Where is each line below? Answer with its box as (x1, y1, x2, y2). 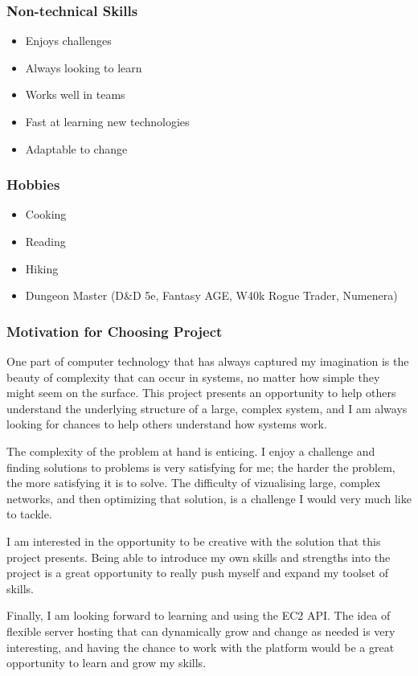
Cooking (25, 206, 67, 223)
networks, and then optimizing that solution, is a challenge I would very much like (6, 490, 412, 506)
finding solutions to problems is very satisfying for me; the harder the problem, (6, 458, 395, 475)
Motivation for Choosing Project (6, 321, 223, 341)
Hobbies (6, 174, 60, 195)
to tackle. (6, 506, 52, 522)
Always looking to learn (25, 59, 142, 76)
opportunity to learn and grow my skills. (6, 654, 207, 671)
